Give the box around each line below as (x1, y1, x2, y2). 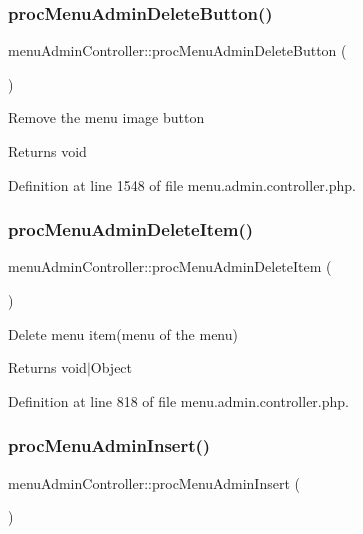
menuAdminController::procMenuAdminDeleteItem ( (8, 256, 332, 277)
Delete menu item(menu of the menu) (8, 323, 238, 344)
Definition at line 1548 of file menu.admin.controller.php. (8, 174, 356, 195)
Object (90, 357, 133, 378)
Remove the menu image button (8, 107, 205, 128)
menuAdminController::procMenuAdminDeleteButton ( (8, 40, 347, 61)
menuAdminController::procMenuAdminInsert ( (8, 472, 300, 493)
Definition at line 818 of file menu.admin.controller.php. (8, 390, 349, 411)
